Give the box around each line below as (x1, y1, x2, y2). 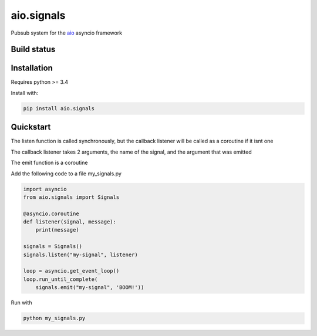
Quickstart (11, 122, 51, 132)
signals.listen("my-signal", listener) (23, 251, 138, 258)
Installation (11, 63, 53, 73)
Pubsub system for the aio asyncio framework (11, 29, 123, 36)
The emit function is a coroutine (11, 159, 88, 167)
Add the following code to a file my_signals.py (11, 170, 122, 177)
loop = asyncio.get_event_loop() (23, 267, 120, 274)
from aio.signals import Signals (23, 194, 120, 201)
